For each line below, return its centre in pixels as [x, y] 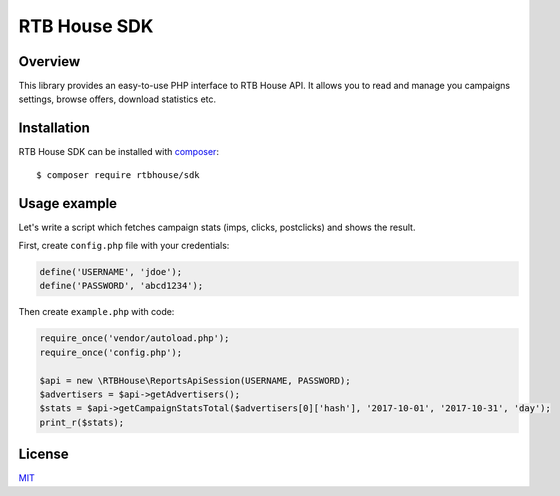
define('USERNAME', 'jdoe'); [111, 272]
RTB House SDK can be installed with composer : [119, 152]
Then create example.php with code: [96, 312]
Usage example [68, 203]
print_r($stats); [82, 422]
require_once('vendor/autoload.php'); [134, 338]
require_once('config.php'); [111, 352]
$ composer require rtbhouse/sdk [118, 174]
